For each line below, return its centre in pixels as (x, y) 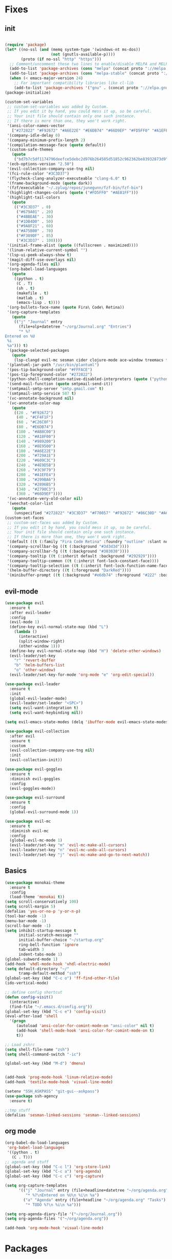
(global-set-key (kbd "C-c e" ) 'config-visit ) (55, 1012)
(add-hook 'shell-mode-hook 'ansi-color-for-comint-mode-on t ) (85, 1031)
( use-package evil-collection (37, 731)
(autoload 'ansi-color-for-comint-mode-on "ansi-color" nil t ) (85, 1026)
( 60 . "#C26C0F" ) (35, 422)
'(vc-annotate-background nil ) (40, 398)
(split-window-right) (42, 641)
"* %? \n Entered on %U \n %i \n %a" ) (62, 1195)
